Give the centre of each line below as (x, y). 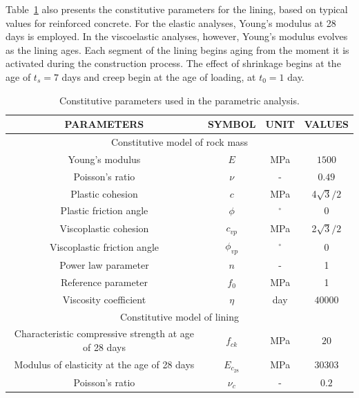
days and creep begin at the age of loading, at (159, 76)
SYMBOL (232, 124)
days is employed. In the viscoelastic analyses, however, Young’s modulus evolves (177, 36)
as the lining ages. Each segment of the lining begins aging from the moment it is (177, 49)
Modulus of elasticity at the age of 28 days (104, 364)
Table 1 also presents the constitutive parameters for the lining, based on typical (177, 9)
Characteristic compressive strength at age (104, 333)
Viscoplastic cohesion (104, 228)
